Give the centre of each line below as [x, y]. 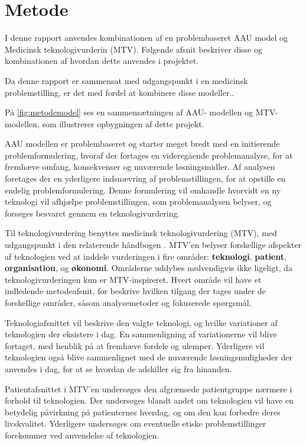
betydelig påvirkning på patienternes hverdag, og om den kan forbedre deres [143, 412]
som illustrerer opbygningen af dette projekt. [123, 123]
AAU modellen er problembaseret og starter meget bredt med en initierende [142, 144]
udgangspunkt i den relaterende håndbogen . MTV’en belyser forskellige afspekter [153, 245]
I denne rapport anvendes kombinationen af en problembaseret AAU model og [147, 38]
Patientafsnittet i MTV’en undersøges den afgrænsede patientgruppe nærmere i [149, 388]
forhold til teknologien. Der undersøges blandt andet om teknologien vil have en [149, 400]
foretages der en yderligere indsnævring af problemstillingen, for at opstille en [145, 178]
